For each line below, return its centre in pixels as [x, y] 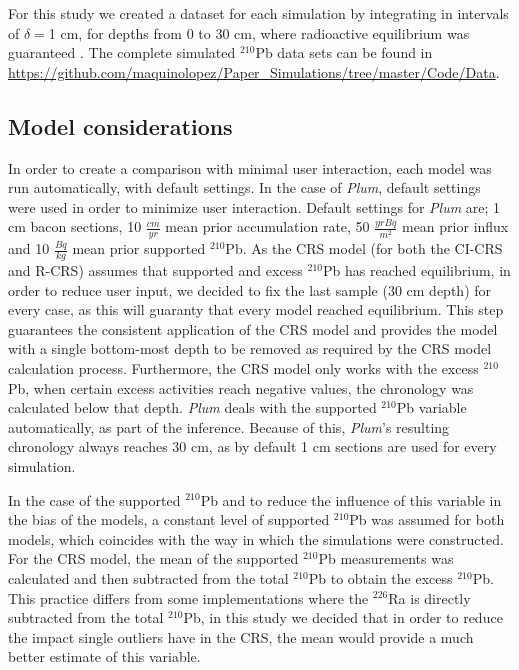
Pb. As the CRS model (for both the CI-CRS [364, 248]
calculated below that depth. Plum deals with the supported [192, 407]
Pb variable [431, 407]
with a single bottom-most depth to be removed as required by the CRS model [250, 348]
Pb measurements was [386, 558]
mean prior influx [455, 226]
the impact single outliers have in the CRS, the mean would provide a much [241, 636]
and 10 [29, 248]
